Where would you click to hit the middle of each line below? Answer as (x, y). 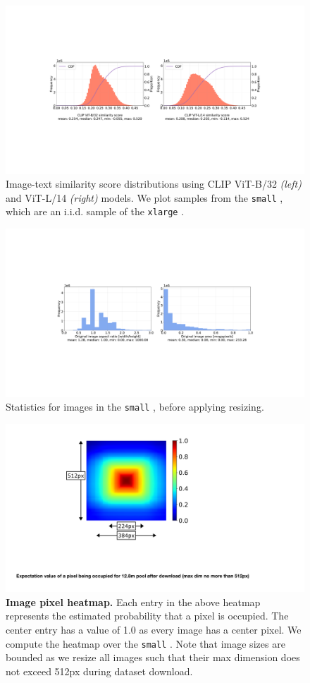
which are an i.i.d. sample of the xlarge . (95, 211)
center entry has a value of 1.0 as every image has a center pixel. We (154, 630)
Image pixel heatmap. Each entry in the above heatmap (133, 602)
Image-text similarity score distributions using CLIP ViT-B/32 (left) (154, 184)
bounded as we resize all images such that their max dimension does (153, 657)
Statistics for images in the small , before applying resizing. (135, 407)
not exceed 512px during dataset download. (99, 671)
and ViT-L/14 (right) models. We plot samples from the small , (144, 197)
